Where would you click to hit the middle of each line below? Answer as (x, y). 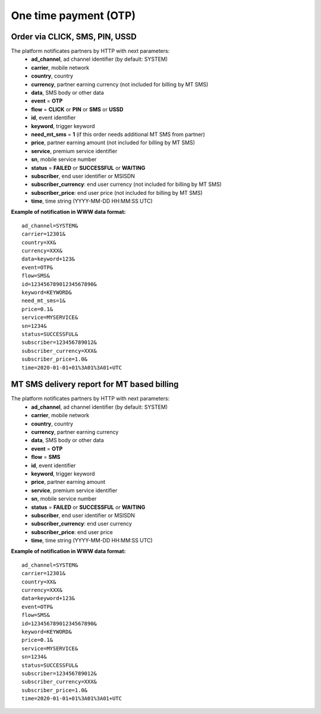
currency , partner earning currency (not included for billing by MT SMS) (120, 84)
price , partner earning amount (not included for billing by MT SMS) (113, 142)
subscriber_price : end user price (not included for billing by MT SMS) (117, 193)
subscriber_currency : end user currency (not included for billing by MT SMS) (127, 184)
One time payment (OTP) (73, 15)
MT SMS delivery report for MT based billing (95, 384)
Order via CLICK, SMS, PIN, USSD (74, 37)
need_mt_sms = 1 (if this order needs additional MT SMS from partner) (118, 134)
